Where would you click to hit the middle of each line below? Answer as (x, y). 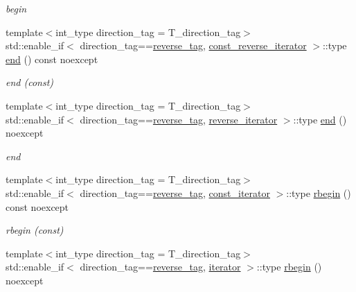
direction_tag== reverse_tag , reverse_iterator (179, 119)
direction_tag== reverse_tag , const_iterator (175, 192)
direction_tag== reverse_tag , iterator (160, 267)
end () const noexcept (52, 59)
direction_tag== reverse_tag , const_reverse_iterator (193, 45)
